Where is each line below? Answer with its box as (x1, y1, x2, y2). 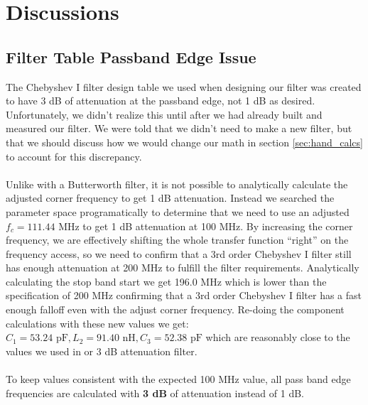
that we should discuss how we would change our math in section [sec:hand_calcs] (6, 134, 363, 149)
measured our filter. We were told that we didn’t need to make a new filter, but (6, 121, 352, 136)
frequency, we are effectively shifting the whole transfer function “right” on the (6, 232, 349, 247)
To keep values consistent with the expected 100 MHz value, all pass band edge (6, 372, 351, 387)
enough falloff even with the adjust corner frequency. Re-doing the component (6, 302, 345, 317)
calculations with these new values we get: (6, 315, 189, 330)
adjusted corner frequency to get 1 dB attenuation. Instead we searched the (6, 190, 335, 205)
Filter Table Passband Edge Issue (6, 45, 256, 67)
